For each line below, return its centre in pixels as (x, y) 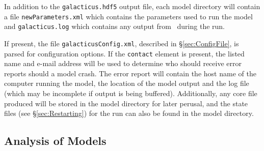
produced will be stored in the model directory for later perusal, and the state (126, 103)
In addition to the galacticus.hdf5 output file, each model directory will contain (132, 6)
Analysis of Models (55, 141)
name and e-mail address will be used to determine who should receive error (123, 63)
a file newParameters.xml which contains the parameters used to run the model (128, 16)
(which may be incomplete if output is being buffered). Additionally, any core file (131, 93)
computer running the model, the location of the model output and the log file (127, 83)
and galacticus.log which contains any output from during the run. (114, 26)
